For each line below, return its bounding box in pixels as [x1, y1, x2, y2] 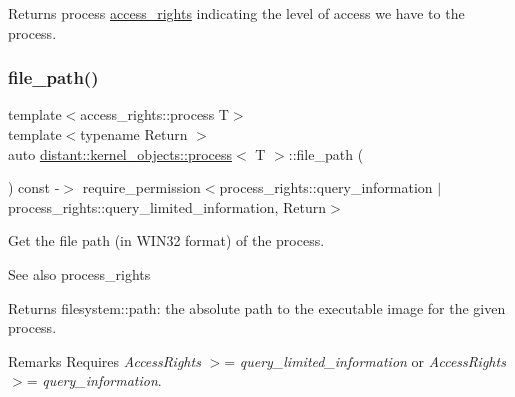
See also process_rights [8, 263, 151, 284]
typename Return [80, 124, 188, 144]
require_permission [82, 177, 201, 198]
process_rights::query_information [219, 177, 433, 198]
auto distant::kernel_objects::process [8, 143, 233, 164]
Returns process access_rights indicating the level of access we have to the [8, 3, 465, 23]
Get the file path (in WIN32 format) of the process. [8, 230, 325, 251]
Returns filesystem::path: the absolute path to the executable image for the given [8, 297, 506, 318]
